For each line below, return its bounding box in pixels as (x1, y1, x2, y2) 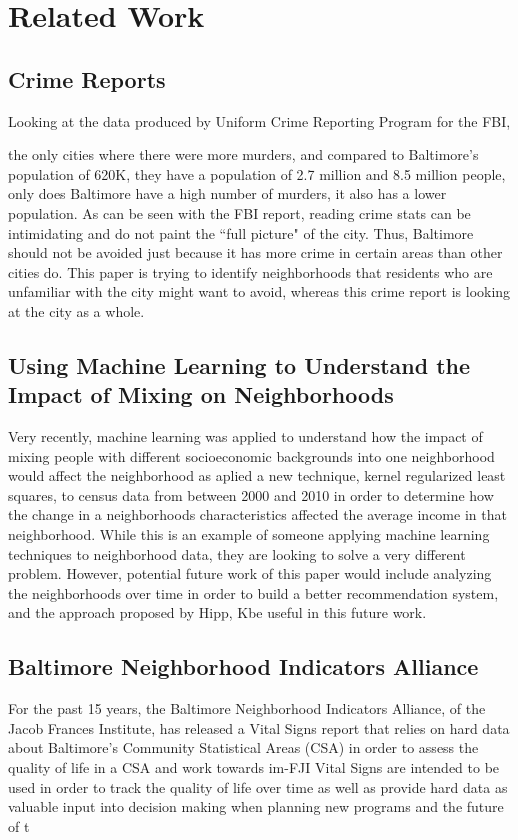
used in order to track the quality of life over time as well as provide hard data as (8, 776, 508, 797)
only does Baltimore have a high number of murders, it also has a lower (8, 183, 447, 204)
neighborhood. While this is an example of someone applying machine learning (8, 524, 490, 545)
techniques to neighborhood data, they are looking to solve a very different (8, 543, 466, 564)
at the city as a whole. (8, 300, 145, 321)
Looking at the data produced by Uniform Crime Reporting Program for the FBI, (8, 110, 511, 131)
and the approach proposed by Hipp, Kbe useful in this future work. (8, 602, 427, 623)
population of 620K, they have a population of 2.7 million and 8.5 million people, (8, 163, 506, 184)
